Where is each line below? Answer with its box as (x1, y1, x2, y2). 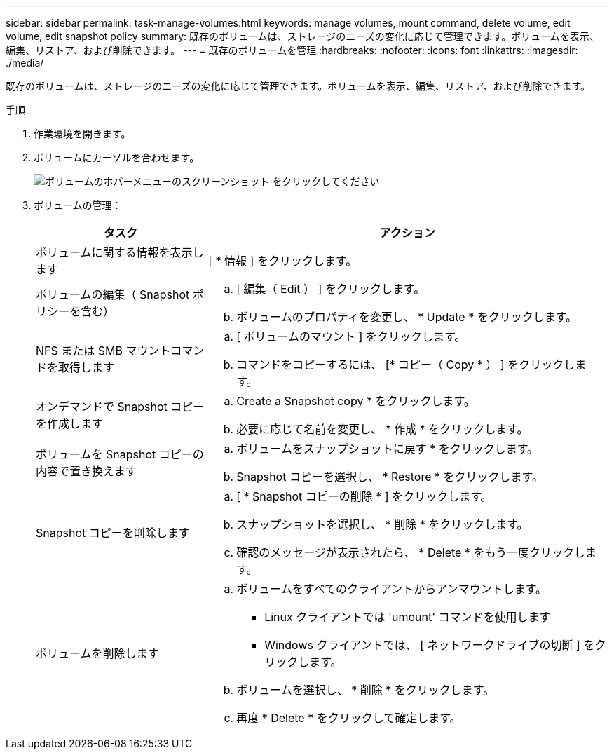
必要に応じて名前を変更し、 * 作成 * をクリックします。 (236, 422, 528, 436)
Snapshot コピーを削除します (36, 526, 190, 540)
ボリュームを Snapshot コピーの (36, 447, 204, 461)
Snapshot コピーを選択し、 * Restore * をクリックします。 (236, 470, 543, 484)
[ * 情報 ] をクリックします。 (208, 254, 357, 268)
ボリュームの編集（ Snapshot (36, 287, 190, 301)
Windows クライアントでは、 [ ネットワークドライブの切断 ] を (264, 638, 595, 652)
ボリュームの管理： (34, 199, 122, 211)
